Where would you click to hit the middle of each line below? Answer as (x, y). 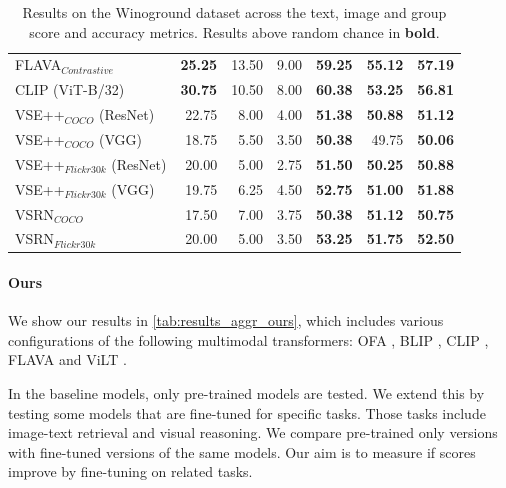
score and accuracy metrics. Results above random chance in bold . (234, 31)
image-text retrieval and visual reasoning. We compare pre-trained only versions (253, 432)
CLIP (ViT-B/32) (70, 89)
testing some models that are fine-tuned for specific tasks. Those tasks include (247, 412)
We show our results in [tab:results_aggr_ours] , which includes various (226, 320)
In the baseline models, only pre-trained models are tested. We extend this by (246, 393)
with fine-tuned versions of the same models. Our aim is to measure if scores (242, 451)
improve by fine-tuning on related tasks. (130, 471)
